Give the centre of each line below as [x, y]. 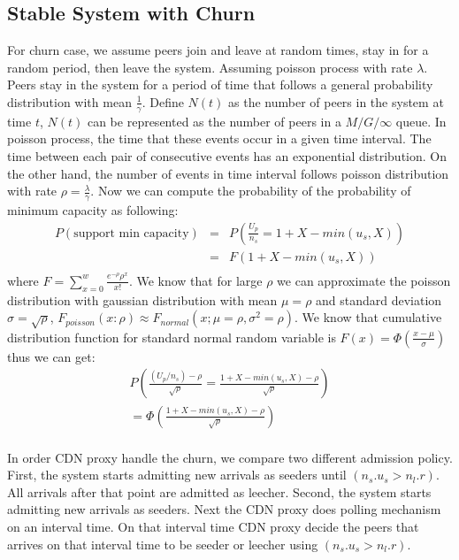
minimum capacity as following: [93, 210]
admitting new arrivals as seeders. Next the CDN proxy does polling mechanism [224, 509]
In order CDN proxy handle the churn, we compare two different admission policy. [230, 457]
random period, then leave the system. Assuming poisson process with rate [210, 67]
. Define [163, 101]
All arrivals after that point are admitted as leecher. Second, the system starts [219, 491]
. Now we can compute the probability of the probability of [251, 191]
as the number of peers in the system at [336, 101]
